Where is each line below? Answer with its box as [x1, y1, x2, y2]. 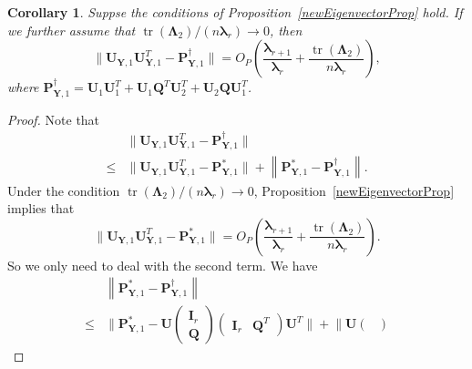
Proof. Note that [7, 109, 100, 128]
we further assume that [7, 20, 136, 39]
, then [269, 20, 303, 39]
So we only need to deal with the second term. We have [7, 255, 318, 274]
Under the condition [7, 180, 120, 200]
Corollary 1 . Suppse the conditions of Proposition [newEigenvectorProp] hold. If [7, 3, 463, 21]
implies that [7, 199, 75, 218]
